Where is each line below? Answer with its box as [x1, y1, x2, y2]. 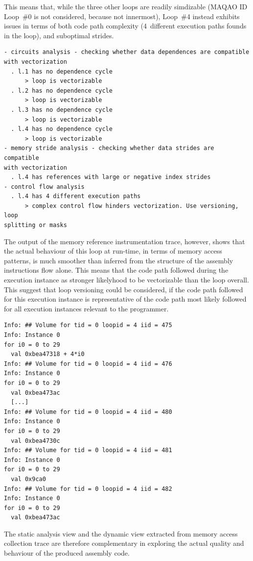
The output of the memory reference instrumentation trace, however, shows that [4, 236, 245, 246]
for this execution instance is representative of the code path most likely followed [4, 294, 247, 304]
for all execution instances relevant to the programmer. [4, 303, 169, 313]
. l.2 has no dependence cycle [11, 87, 113, 94]
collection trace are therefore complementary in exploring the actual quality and [4, 538, 244, 548]
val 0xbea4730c [11, 437, 60, 444]
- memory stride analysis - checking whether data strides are [4, 145, 214, 152]
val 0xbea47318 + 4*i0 [11, 351, 85, 358]
